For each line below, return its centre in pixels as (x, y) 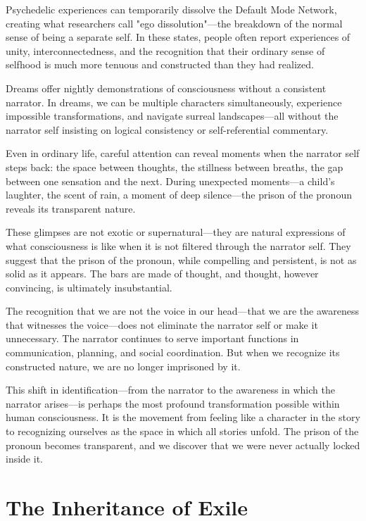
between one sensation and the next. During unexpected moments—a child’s (170, 181)
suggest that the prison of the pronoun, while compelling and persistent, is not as (181, 259)
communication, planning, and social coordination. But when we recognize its (173, 352)
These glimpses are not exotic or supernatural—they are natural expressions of (176, 232)
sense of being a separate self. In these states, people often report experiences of (178, 37)
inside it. (24, 459)
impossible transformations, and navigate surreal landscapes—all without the (172, 116)
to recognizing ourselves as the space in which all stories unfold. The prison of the (182, 431)
